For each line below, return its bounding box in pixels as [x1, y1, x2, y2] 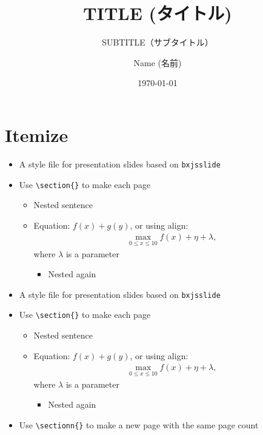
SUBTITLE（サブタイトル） [102, 36, 213, 49]
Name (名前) [133, 56, 182, 69]
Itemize [5, 122, 68, 147]
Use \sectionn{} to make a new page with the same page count [19, 418, 259, 431]
